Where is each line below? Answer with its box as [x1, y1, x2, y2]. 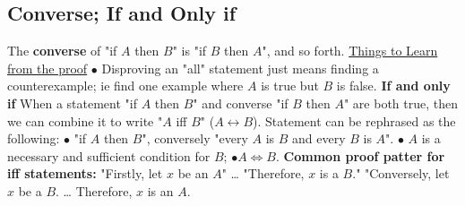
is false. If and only [336, 76, 451, 95]
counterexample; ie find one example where [7, 76, 244, 95]
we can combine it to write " [7, 111, 163, 130]
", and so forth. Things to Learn [262, 41, 438, 60]
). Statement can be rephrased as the [253, 111, 456, 130]
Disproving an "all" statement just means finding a [101, 58, 379, 77]
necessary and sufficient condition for [7, 146, 211, 165]
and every [292, 129, 346, 148]
